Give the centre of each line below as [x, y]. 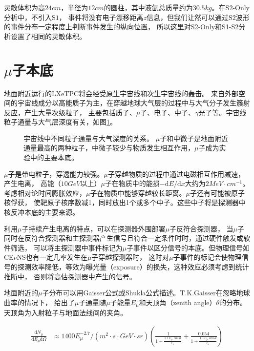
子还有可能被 [210, 193]
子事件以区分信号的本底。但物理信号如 [188, 247]
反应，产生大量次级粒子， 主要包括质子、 [70, 112]
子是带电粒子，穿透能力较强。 [56, 174]
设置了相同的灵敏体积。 [48, 36]
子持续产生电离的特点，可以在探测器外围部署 [94, 228]
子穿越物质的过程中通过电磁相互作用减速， [176, 174]
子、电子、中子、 [168, 112]
